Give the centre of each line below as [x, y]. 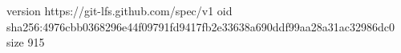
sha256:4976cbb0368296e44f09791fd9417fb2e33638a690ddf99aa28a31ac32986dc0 [200, 26]
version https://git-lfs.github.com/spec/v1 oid [119, 10]
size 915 [26, 42]
